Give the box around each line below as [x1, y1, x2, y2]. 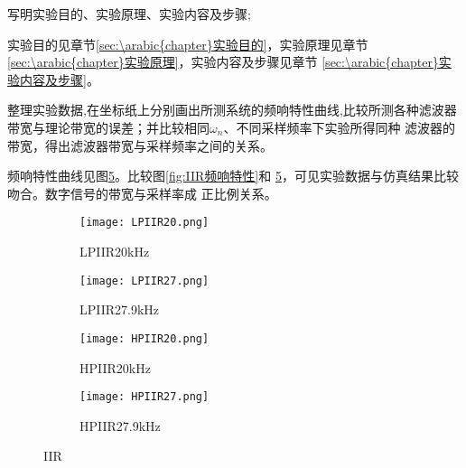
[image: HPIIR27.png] [79, 390, 210, 404]
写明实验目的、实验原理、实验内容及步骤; [7, 5, 251, 23]
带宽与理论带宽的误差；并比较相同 [7, 117, 210, 136]
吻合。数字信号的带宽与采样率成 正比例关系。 [7, 183, 277, 202]
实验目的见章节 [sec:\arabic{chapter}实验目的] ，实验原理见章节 [7, 34, 368, 53]
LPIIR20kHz [79, 242, 150, 260]
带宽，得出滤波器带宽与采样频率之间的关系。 [7, 136, 273, 154]
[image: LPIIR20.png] [79, 216, 210, 229]
